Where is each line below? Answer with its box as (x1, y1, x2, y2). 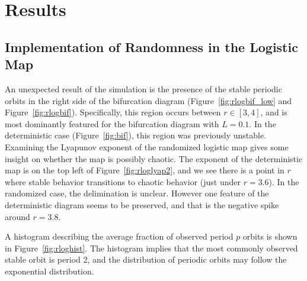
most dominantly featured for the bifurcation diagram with (5, 117, 219, 130)
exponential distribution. (5, 264, 94, 277)
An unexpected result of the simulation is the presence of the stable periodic (5, 82, 282, 95)
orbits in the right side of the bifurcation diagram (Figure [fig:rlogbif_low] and (5, 94, 292, 106)
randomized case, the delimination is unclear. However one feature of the (5, 187, 269, 199)
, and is (260, 106, 287, 118)
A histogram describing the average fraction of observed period (5, 230, 234, 243)
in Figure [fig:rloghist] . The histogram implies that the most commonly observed (5, 241, 298, 254)
